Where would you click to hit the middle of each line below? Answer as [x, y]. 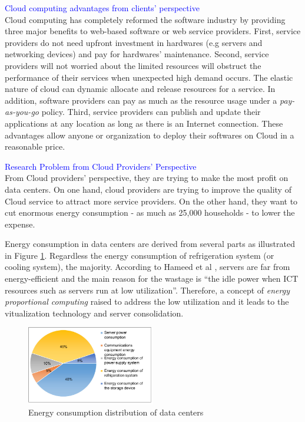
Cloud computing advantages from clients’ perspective [102, 8]
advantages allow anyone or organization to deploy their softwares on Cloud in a [150, 135]
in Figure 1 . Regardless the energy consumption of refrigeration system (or [140, 255]
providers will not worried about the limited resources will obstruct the [133, 65]
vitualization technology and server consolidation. [94, 313]
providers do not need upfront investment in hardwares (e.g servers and [134, 42]
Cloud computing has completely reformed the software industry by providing [145, 19]
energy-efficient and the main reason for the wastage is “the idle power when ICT [152, 278]
